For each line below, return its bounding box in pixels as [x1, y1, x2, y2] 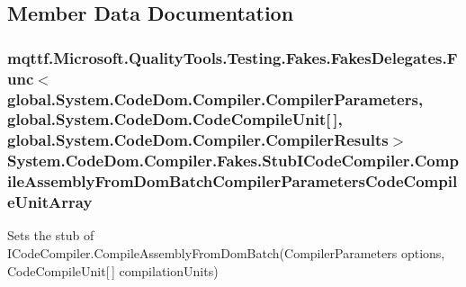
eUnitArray [7, 191, 93, 213]
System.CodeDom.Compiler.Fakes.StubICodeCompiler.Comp [7, 149, 459, 172]
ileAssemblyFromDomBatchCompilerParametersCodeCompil [7, 170, 458, 193]
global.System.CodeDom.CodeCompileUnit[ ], [7, 108, 343, 130]
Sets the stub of [7, 226, 94, 245]
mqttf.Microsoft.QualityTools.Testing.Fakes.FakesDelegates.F [7, 46, 458, 68]
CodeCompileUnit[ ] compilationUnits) [7, 261, 219, 280]
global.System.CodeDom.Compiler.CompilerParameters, [7, 87, 424, 110]
